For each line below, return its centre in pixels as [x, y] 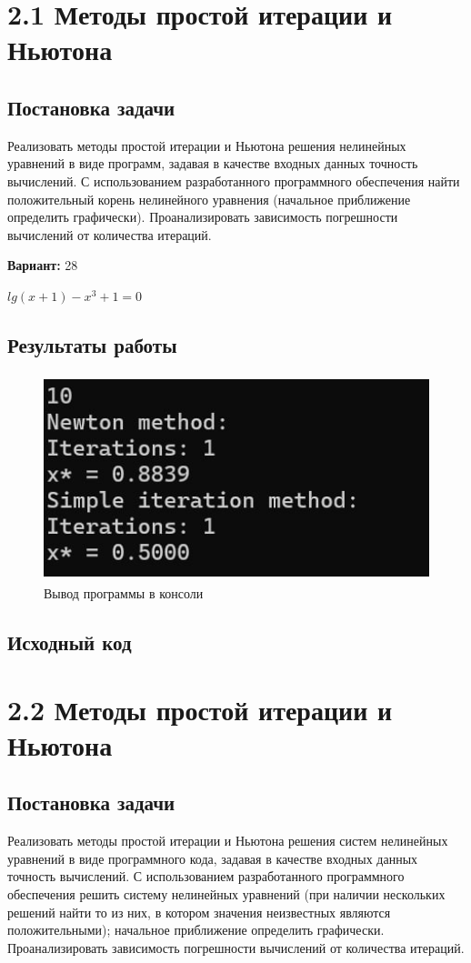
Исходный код [70, 642]
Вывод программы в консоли [124, 593]
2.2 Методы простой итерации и [200, 709]
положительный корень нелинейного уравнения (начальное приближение [209, 199]
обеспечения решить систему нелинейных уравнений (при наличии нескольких [226, 894]
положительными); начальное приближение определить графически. [196, 930]
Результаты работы [92, 344]
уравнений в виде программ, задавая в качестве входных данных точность [213, 163]
